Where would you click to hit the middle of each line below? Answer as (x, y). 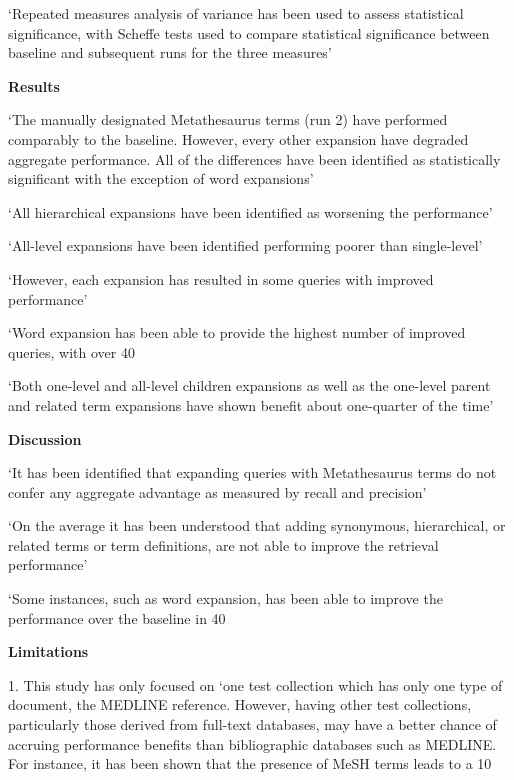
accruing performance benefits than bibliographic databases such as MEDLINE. (252, 743)
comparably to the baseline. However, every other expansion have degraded (238, 138)
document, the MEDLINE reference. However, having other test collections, (240, 704)
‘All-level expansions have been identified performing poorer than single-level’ (245, 245)
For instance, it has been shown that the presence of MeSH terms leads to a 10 (250, 763)
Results (34, 85)
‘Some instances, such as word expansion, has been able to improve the (225, 598)
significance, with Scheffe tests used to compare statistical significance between (249, 32)
